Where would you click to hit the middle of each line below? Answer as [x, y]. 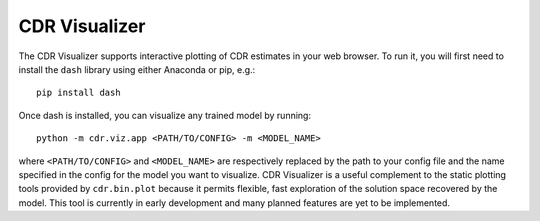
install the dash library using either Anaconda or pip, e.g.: [137, 69]
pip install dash [78, 93]
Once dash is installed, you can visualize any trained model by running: [165, 115]
